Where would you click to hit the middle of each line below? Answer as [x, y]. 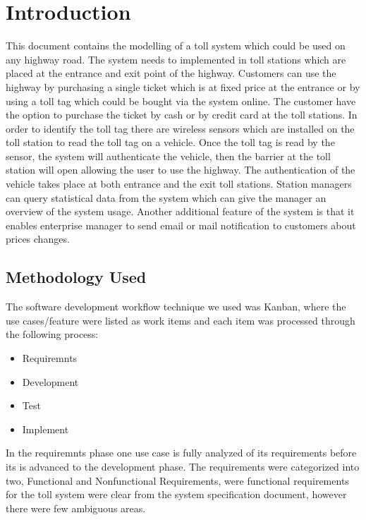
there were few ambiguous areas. [76, 508]
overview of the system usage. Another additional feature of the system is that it [180, 211]
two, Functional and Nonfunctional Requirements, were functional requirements [177, 480]
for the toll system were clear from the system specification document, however [176, 494]
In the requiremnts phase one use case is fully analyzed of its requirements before [181, 453]
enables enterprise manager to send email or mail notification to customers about [181, 225]
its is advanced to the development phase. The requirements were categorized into [183, 466]
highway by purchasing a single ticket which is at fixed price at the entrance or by [183, 86]
